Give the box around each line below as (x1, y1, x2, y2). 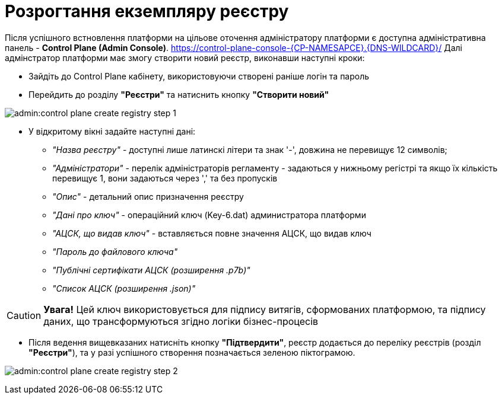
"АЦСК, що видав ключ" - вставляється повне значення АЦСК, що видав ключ (52, 228, 371, 238)
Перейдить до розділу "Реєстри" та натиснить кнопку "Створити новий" (28, 89, 329, 100)
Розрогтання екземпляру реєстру (5, 1, 289, 21)
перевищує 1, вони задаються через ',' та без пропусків (52, 173, 278, 183)
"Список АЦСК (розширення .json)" (52, 283, 196, 293)
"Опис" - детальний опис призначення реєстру (52, 191, 244, 202)
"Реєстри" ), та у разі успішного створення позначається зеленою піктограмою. (28, 347, 355, 357)
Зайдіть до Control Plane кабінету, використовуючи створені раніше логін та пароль (28, 71, 370, 81)
